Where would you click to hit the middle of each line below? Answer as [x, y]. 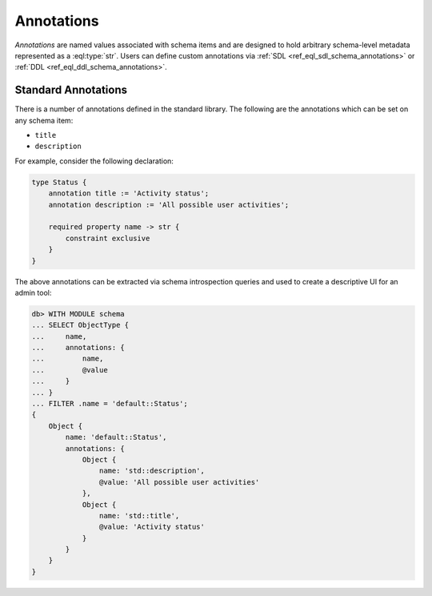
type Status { [59, 182]
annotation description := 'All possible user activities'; [169, 205]
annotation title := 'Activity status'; [129, 193]
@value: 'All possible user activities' [179, 482]
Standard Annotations [71, 90]
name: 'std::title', [139, 515]
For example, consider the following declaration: [94, 161]
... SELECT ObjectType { [80, 325]
